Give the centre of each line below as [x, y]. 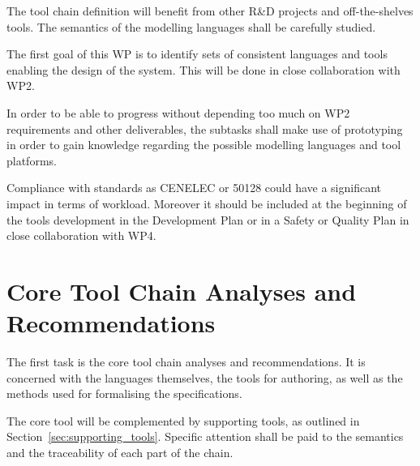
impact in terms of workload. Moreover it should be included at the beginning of [207, 203]
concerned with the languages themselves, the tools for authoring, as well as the [205, 377]
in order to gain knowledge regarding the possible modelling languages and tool [204, 145]
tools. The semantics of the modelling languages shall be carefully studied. [191, 26]
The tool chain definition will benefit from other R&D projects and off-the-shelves [210, 11]
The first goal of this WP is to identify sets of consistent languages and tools [197, 54]
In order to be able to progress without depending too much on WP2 [178, 112]
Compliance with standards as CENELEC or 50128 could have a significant [194, 188]
